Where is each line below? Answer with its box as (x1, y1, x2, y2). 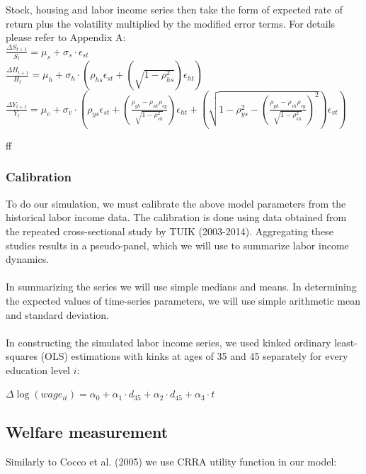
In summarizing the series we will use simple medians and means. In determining (6, 279, 357, 294)
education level (6, 362, 70, 377)
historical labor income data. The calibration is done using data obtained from (6, 210, 347, 225)
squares (6, 349, 38, 363)
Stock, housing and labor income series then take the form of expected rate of (6, 2, 343, 16)
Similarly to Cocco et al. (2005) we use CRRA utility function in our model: (6, 454, 337, 469)
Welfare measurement (6, 421, 168, 443)
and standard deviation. (6, 307, 109, 322)
